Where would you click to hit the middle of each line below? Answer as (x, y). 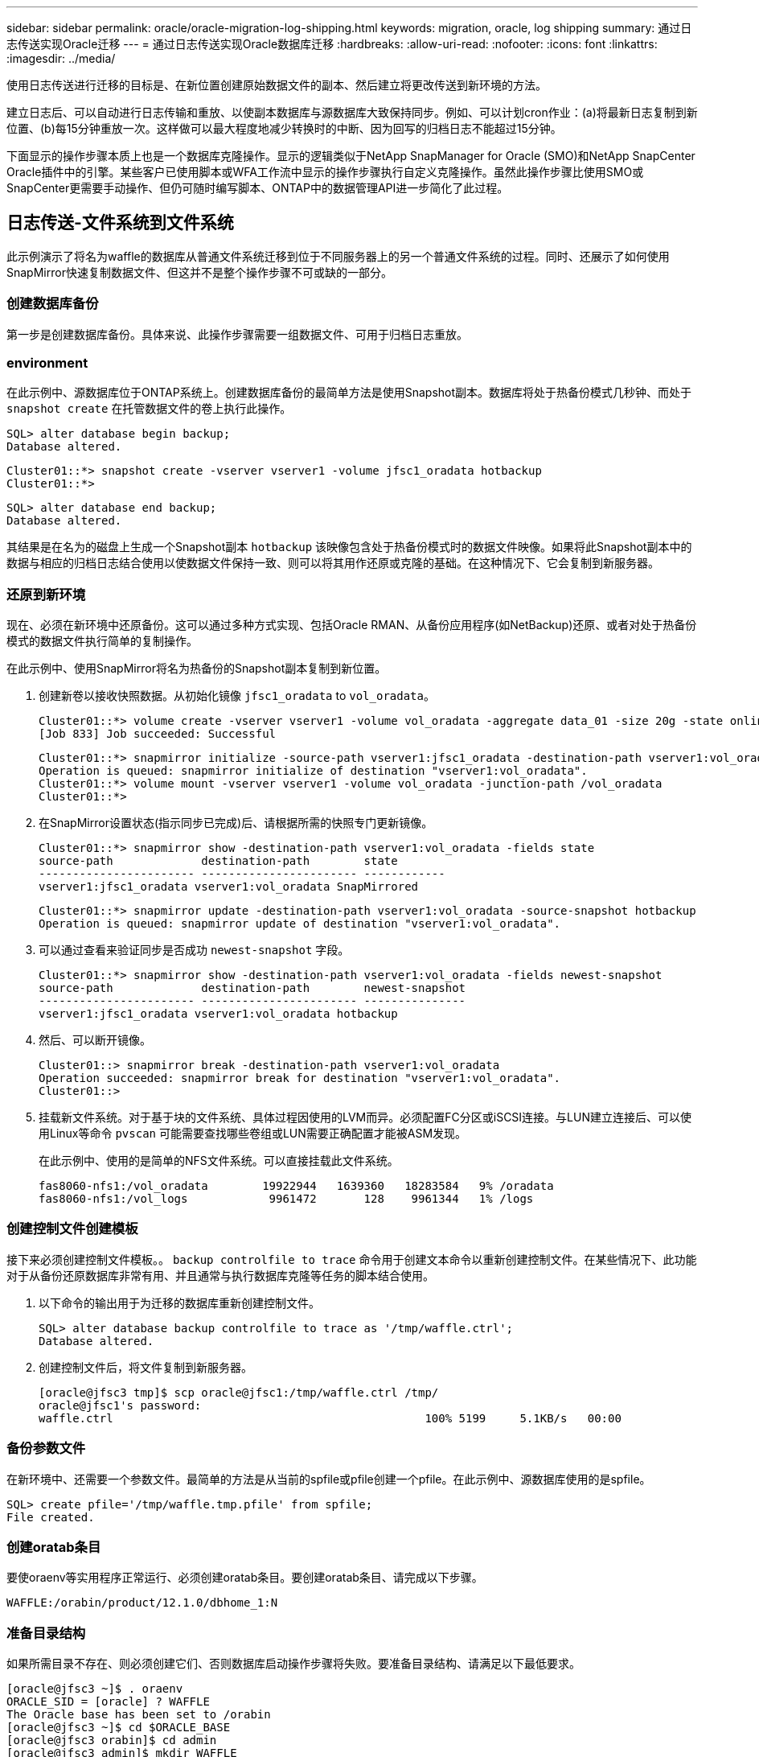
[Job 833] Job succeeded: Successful (158, 734)
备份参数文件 (46, 1448)
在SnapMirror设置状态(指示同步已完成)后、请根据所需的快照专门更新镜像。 (236, 823)
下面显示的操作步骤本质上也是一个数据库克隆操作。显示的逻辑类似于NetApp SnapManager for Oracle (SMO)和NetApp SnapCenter (351, 156)
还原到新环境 (46, 594)
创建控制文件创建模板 (72, 1229)
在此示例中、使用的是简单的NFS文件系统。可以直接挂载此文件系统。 (219, 1161)
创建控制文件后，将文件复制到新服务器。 (146, 1367)
